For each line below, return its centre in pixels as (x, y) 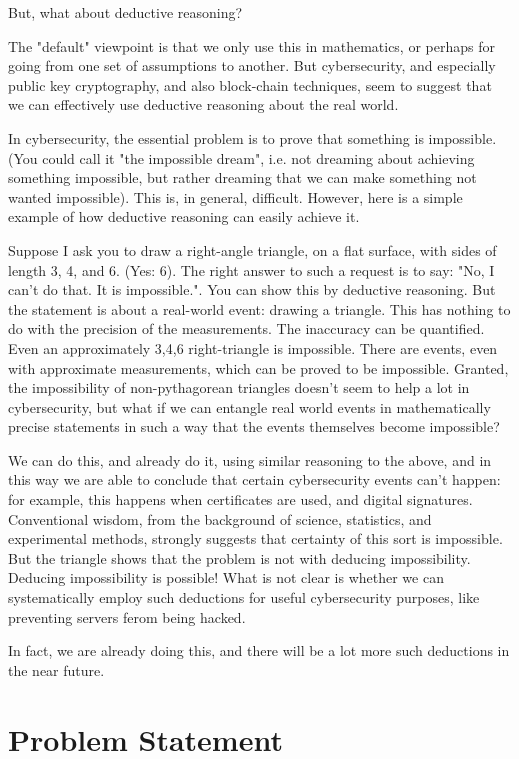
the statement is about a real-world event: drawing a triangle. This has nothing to (259, 308)
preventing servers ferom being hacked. (127, 616)
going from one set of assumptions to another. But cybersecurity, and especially (252, 65)
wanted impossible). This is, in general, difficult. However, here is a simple (235, 196)
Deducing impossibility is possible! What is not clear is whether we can (226, 577)
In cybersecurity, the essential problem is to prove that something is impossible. (252, 137)
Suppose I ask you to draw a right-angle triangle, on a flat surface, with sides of (252, 249)
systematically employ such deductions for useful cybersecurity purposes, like (244, 597)
